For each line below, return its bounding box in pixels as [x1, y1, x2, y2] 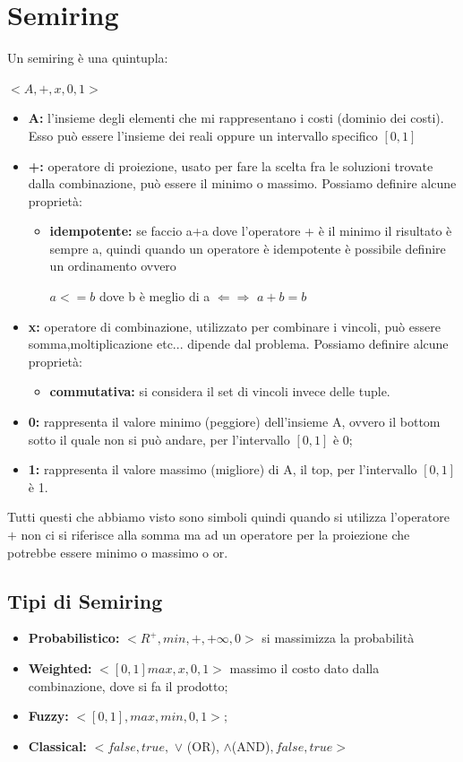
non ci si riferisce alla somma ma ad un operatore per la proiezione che [21, 525, 410, 543]
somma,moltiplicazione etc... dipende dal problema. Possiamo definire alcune [28, 334, 449, 353]
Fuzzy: [28, 706, 69, 725]
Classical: [28, 736, 87, 755]
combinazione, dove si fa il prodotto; [28, 676, 228, 695]
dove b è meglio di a [99, 287, 210, 306]
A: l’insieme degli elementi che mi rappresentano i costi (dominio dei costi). [28, 108, 444, 127]
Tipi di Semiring [7, 586, 163, 614]
